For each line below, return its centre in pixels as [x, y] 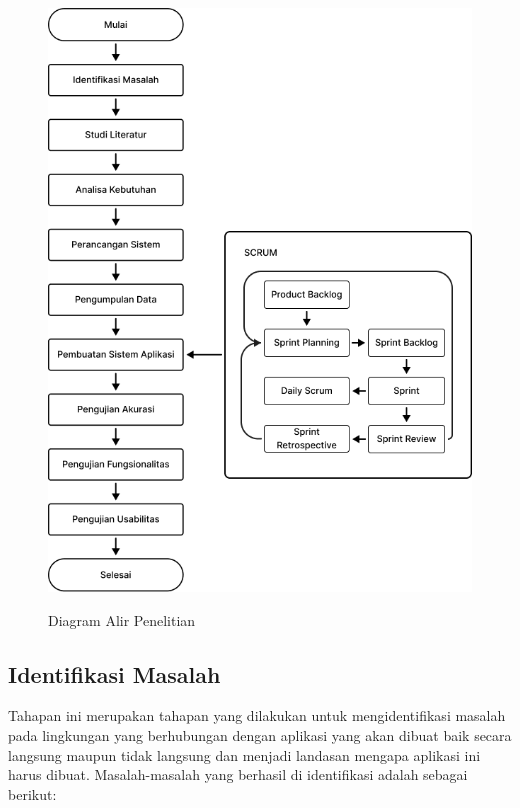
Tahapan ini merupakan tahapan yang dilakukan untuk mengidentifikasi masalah [257, 715]
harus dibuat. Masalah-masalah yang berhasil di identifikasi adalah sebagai [238, 774]
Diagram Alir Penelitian [122, 619]
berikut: [32, 793]
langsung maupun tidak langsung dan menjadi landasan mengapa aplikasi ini [244, 754]
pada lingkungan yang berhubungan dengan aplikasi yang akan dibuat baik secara [260, 734]
